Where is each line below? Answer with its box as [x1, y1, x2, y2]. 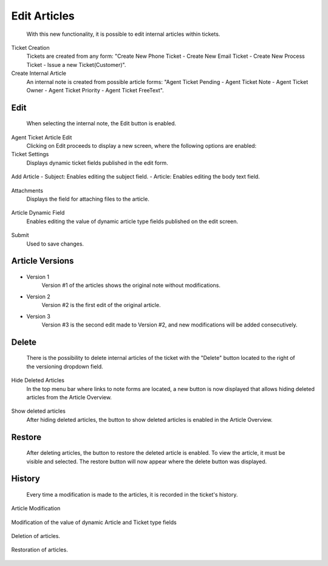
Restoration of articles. [11, 546, 68, 553]
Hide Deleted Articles [11, 377, 65, 384]
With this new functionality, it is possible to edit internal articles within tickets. [26, 30, 220, 38]
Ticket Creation [11, 44, 50, 51]
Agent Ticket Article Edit [11, 134, 72, 141]
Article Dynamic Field [11, 209, 65, 216]
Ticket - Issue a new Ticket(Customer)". [26, 61, 126, 68]
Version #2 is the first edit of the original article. [41, 302, 161, 309]
